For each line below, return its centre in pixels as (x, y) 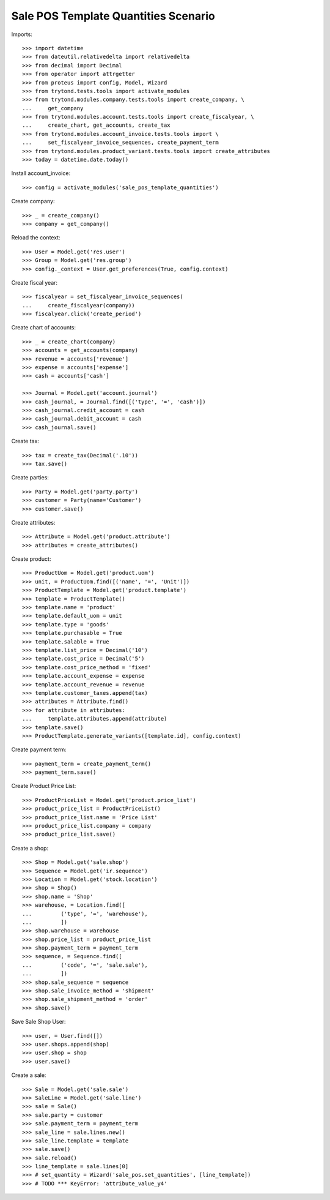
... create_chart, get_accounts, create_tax (96, 125)
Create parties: (30, 478)
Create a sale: (29, 1075)
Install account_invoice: (41, 173)
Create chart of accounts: (44, 328)
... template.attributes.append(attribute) (95, 719)
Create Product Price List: (44, 786)
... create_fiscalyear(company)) (79, 305)
